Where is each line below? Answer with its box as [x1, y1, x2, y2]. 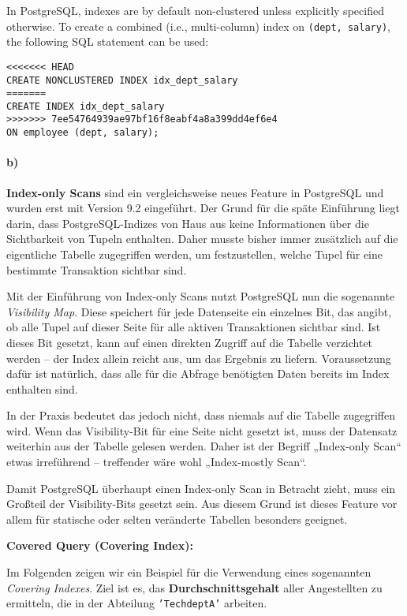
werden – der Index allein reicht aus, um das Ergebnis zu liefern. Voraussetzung [6, 349, 391, 366]
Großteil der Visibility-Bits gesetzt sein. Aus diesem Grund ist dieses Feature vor [6, 495, 398, 512]
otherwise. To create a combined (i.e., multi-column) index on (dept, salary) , [6, 17, 390, 34]
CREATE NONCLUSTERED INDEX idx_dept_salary [6, 74, 238, 86]
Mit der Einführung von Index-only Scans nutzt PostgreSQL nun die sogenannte [6, 288, 395, 304]
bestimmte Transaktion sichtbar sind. [6, 261, 187, 278]
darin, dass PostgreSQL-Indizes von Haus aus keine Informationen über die [6, 215, 369, 231]
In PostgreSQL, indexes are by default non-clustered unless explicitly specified [6, 2, 384, 18]
